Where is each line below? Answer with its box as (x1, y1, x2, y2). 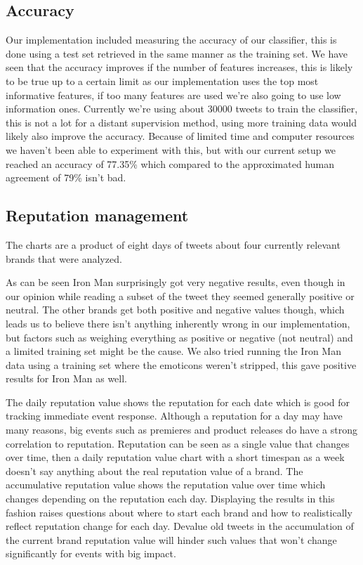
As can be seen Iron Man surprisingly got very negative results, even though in (6, 275, 345, 290)
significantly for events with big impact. (6, 546, 176, 561)
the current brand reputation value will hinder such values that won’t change (6, 532, 337, 547)
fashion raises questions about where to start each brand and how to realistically (6, 505, 352, 519)
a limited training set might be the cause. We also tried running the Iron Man (6, 344, 341, 358)
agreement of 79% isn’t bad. (6, 170, 126, 185)
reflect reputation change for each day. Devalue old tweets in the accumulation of (6, 519, 354, 533)
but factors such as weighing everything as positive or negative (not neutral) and (6, 330, 353, 344)
